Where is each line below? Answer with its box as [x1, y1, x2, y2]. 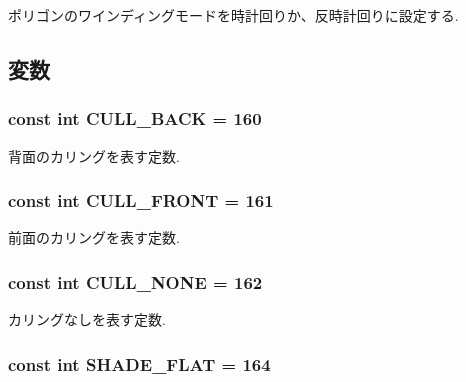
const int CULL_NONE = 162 [8, 269, 263, 294]
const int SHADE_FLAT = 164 [8, 351, 271, 376]
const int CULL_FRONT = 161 [8, 188, 274, 213]
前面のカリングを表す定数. [8, 227, 180, 248]
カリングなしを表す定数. [8, 309, 166, 330]
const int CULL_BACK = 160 [8, 106, 262, 131]
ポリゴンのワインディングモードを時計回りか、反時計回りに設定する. [8, 5, 459, 25]
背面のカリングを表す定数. [8, 145, 180, 166]
